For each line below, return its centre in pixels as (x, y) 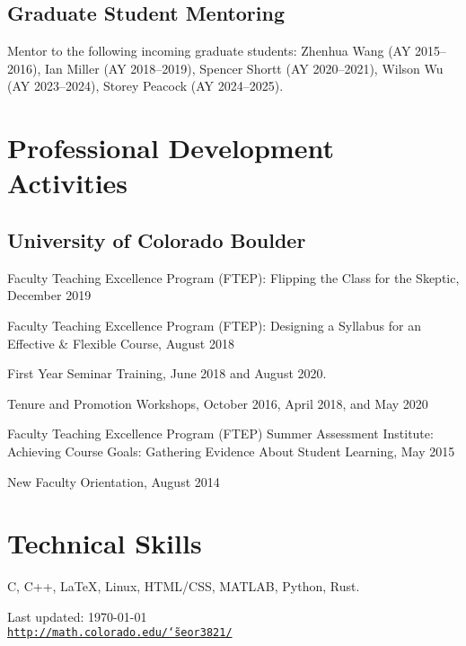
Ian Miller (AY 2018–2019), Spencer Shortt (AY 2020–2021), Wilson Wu (244, 68)
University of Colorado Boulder (157, 239)
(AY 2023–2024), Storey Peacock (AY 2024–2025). (145, 86)
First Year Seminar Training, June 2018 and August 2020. (167, 373)
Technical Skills (105, 543)
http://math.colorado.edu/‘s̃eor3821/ (120, 633)
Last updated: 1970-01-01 (77, 616)
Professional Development (171, 148)
